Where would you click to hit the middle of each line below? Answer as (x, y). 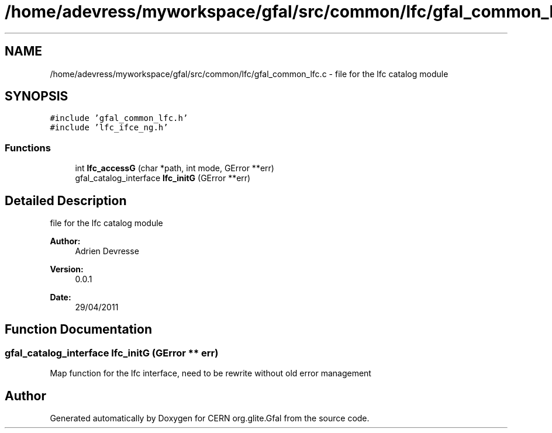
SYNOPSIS (37, 96)
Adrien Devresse (107, 251)
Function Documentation (78, 330)
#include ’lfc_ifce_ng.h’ (109, 128)
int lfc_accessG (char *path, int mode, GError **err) (175, 168)
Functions (28, 148)
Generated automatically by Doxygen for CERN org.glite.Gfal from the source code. (210, 418)
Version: (67, 269)
